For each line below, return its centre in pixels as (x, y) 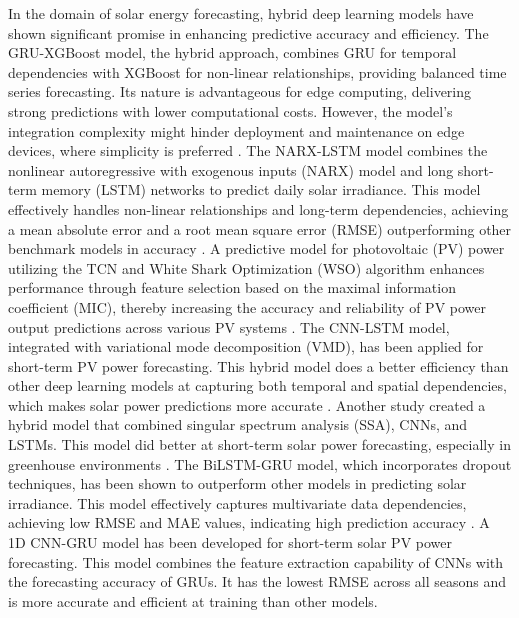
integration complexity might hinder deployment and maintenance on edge (236, 130)
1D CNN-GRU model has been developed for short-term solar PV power (230, 542)
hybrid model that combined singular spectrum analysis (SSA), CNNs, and (238, 424)
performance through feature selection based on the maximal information (232, 287)
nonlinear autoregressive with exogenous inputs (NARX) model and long (231, 169)
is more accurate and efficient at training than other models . (193, 600)
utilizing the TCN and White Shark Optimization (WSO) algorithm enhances (246, 267)
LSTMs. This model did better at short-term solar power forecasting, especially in (259, 444)
